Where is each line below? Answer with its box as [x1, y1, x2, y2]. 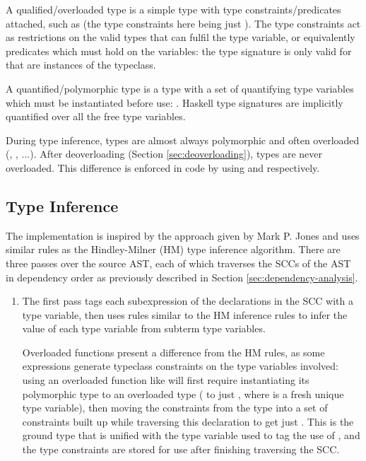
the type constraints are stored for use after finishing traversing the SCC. [22, 442, 340, 457]
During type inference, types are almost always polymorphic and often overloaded [6, 132, 360, 147]
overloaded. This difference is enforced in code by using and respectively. [6, 160, 320, 175]
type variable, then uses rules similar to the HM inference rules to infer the [22, 307, 348, 322]
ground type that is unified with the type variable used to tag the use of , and [22, 428, 360, 443]
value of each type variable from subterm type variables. [22, 321, 266, 336]
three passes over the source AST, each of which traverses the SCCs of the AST [6, 255, 351, 270]
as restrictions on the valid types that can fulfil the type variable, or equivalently [6, 30, 355, 45]
